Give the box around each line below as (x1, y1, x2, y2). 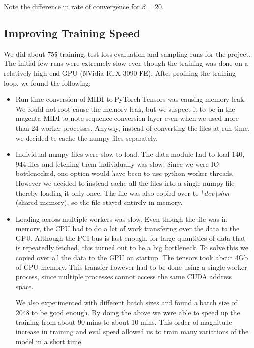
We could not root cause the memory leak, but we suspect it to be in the (15, 103, 235, 114)
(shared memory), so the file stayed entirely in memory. (15, 197, 183, 207)
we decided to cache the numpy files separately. (15, 132, 158, 143)
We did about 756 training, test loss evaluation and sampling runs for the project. (4, 48, 251, 58)
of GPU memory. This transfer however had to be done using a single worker (15, 261, 247, 272)
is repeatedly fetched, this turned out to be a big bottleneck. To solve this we (15, 242, 249, 253)
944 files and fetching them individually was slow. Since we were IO (15, 158, 219, 169)
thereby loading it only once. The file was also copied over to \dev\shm (15, 187, 230, 198)
